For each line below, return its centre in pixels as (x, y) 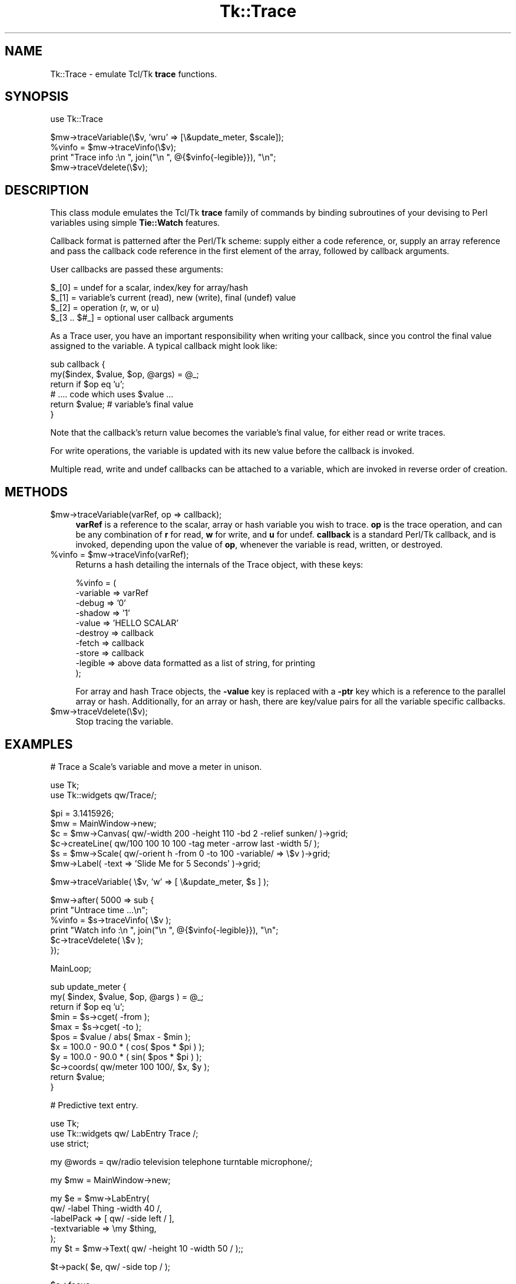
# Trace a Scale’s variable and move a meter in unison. (156, 766)
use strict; (70, 1143)
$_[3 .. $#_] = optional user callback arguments (142, 318)
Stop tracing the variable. (125, 722)
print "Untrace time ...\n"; (99, 910)
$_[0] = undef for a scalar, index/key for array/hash (149, 288)
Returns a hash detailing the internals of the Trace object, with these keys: (219, 565)
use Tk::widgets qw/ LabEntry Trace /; (124, 1133)
